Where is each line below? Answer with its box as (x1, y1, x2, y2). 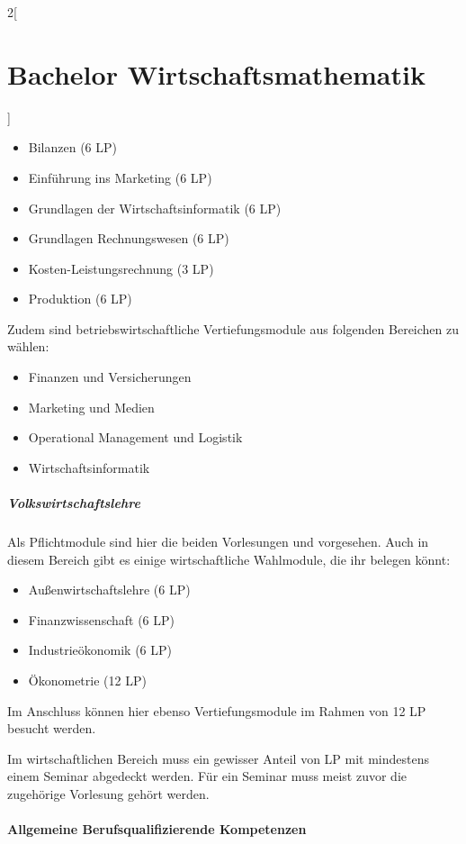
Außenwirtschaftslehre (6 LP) (28, 580, 191, 599)
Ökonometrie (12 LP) (28, 670, 147, 689)
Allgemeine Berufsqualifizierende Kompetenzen (7, 820, 307, 839)
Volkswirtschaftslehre (7, 494, 140, 513)
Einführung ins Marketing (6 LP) (28, 168, 212, 186)
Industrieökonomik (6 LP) (28, 640, 172, 659)
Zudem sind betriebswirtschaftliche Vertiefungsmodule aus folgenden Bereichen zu (7, 319, 460, 338)
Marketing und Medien (28, 397, 155, 416)
